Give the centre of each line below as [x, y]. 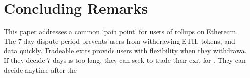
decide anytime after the [40, 69]
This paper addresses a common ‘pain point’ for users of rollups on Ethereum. [121, 31]
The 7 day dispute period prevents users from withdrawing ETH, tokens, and [120, 41]
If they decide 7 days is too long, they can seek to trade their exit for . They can [125, 60]
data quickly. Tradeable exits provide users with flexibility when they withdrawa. [125, 50]
